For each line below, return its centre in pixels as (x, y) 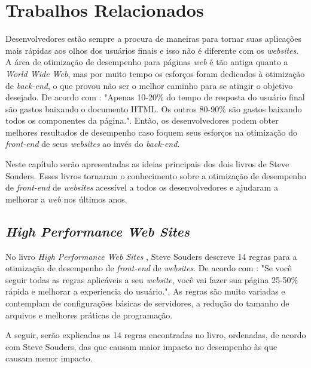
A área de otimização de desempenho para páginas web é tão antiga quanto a (147, 62)
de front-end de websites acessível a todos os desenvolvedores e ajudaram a (142, 187)
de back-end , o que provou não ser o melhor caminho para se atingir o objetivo (149, 85)
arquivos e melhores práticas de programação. (89, 315)
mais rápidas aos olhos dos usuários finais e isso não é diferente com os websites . (152, 50)
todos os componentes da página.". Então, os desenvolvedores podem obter (142, 120)
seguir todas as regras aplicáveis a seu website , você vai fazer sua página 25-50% (152, 279)
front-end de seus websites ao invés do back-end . (93, 144)
